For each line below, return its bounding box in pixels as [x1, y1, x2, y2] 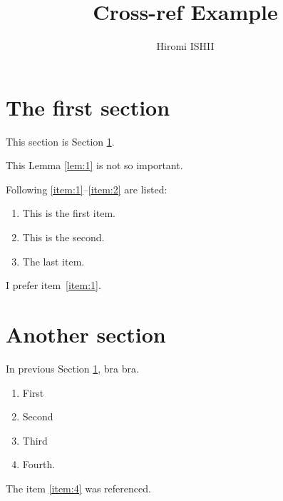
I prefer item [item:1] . [6, 278, 101, 293]
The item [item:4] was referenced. [6, 480, 151, 495]
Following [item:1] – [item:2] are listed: [6, 181, 168, 196]
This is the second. [22, 230, 105, 245]
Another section [6, 320, 166, 348]
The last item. [22, 253, 85, 268]
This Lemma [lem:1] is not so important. [6, 158, 183, 173]
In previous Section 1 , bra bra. [6, 360, 139, 375]
